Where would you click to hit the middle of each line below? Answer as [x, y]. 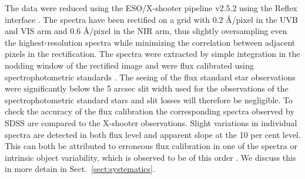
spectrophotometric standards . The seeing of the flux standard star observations [150, 77]
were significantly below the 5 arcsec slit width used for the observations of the [147, 88]
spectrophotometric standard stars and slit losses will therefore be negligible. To [149, 99]
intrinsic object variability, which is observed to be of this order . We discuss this [150, 157]
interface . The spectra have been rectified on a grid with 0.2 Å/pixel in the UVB [151, 19]
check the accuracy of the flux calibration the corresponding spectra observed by [150, 111]
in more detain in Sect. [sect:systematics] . [80, 169]
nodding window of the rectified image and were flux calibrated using [129, 65]
